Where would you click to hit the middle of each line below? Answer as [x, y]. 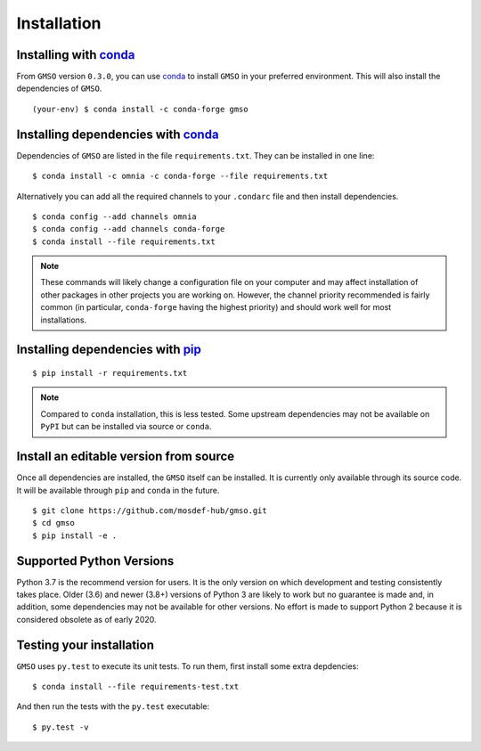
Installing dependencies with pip [109, 350]
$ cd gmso [53, 523]
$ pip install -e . [75, 535]
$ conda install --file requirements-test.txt [136, 687]
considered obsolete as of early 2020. [86, 619]
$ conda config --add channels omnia [115, 216]
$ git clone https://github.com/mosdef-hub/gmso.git [150, 510]
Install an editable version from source [126, 457]
